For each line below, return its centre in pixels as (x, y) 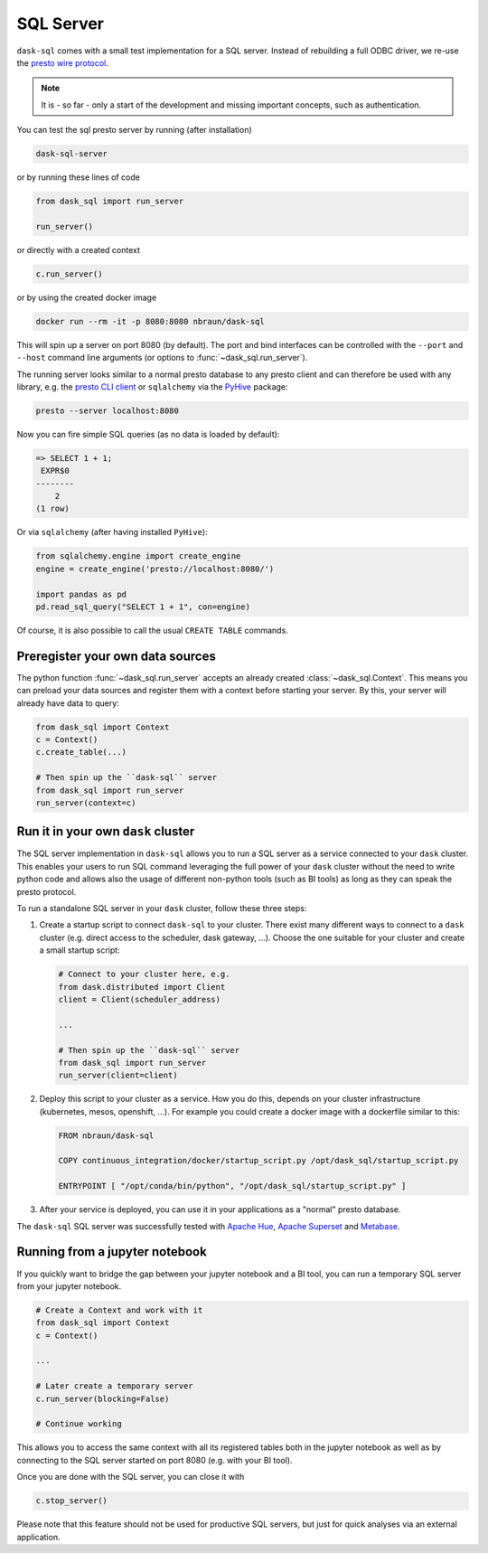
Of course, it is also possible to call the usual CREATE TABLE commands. (152, 630)
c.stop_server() (72, 1501)
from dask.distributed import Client (142, 987)
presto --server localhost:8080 (108, 410)
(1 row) (52, 509)
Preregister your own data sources (116, 656)
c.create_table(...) (81, 752)
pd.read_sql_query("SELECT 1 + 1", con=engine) (143, 607)
